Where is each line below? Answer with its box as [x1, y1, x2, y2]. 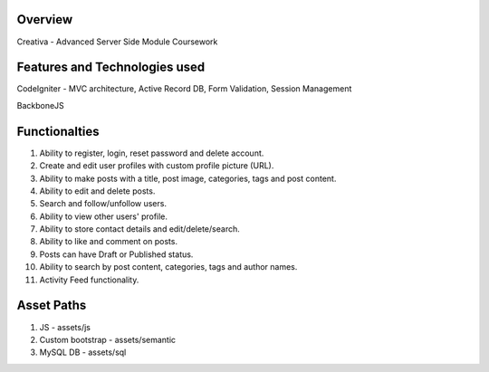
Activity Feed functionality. [39, 274, 139, 285]
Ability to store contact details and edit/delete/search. [39, 224, 240, 234]
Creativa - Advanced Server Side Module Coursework [16, 36, 218, 47]
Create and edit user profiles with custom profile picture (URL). [39, 160, 274, 171]
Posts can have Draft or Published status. [39, 249, 194, 260]
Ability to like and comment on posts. [39, 236, 178, 247]
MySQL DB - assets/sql [39, 347, 127, 358]
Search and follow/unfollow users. [39, 198, 168, 209]
